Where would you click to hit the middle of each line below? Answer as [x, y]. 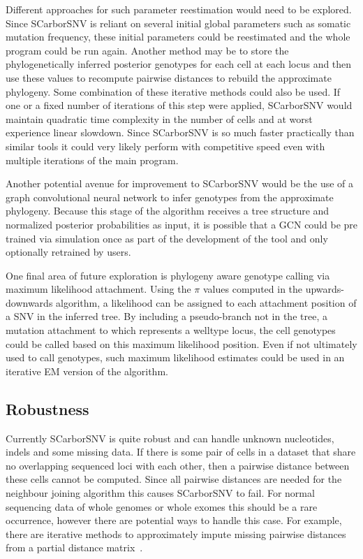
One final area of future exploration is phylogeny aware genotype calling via [168, 275]
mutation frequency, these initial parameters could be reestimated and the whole [178, 37]
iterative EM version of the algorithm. [87, 371]
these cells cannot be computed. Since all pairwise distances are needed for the [174, 479]
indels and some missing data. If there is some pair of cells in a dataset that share [181, 452]
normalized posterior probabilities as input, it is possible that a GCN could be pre [182, 224]
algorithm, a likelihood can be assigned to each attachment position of [206, 302]
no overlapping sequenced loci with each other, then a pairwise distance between [178, 465]
